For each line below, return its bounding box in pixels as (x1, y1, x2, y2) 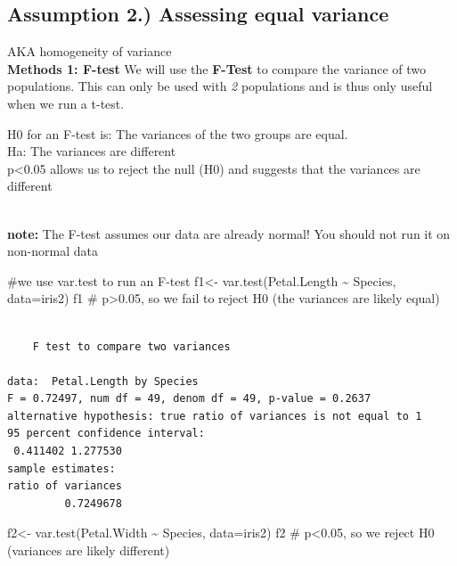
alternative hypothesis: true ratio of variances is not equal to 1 (7, 409, 422, 422)
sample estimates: (7, 462, 116, 475)
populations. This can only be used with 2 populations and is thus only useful (7, 77, 433, 95)
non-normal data (7, 242, 98, 260)
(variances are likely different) (7, 541, 170, 560)
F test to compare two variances (32, 340, 231, 353)
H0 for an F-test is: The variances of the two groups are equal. (7, 124, 348, 143)
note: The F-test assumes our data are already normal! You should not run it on (7, 224, 451, 242)
